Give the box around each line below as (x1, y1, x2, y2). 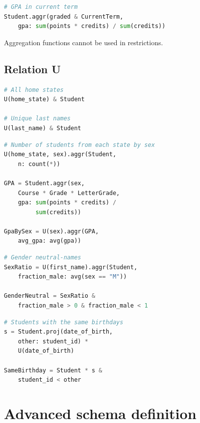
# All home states (4, 86, 64, 93)
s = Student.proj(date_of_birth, (4, 328, 113, 336)
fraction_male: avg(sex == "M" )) (18, 273, 127, 281)
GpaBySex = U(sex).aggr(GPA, (4, 227, 99, 235)
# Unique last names (4, 115, 71, 122)
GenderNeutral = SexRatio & (4, 292, 96, 300)
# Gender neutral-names (4, 254, 81, 261)
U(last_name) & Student (4, 124, 81, 132)
